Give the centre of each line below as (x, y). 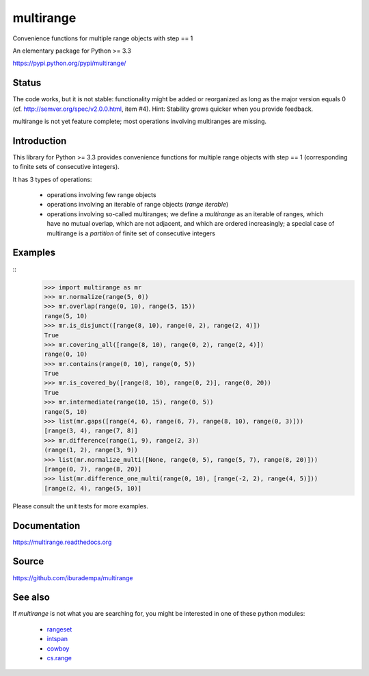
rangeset (59, 629)
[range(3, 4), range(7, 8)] (91, 431)
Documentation (46, 526)
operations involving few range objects (101, 195)
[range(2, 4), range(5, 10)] (93, 488)
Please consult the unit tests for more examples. (80, 506)
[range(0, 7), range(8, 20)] (93, 469)
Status (27, 83)
